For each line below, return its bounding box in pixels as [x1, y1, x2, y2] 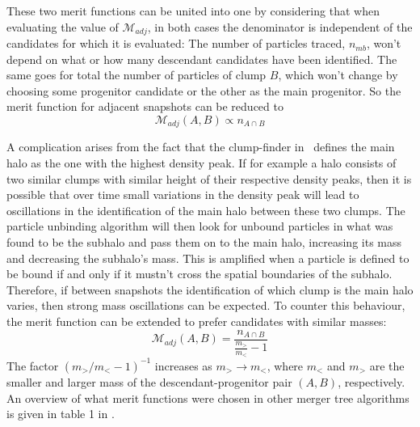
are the [369, 357, 405, 374]
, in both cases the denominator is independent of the [147, 18, 413, 35]
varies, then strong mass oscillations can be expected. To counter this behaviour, [6, 297, 405, 314]
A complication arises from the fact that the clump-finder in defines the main [6, 138, 395, 155]
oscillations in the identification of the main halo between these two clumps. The [6, 201, 405, 218]
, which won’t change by [278, 66, 398, 83]
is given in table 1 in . [6, 405, 115, 422]
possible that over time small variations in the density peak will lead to [6, 186, 359, 203]
